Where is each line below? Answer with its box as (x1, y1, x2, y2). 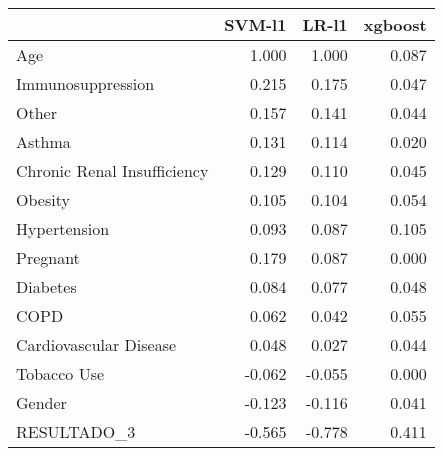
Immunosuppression (16, 72, 155, 95)
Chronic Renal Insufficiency (16, 159, 209, 182)
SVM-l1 (224, 13, 287, 36)
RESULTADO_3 (16, 420, 136, 443)
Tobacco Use (16, 362, 105, 385)
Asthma (16, 130, 71, 153)
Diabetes (16, 275, 77, 298)
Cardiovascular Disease (16, 333, 177, 356)
